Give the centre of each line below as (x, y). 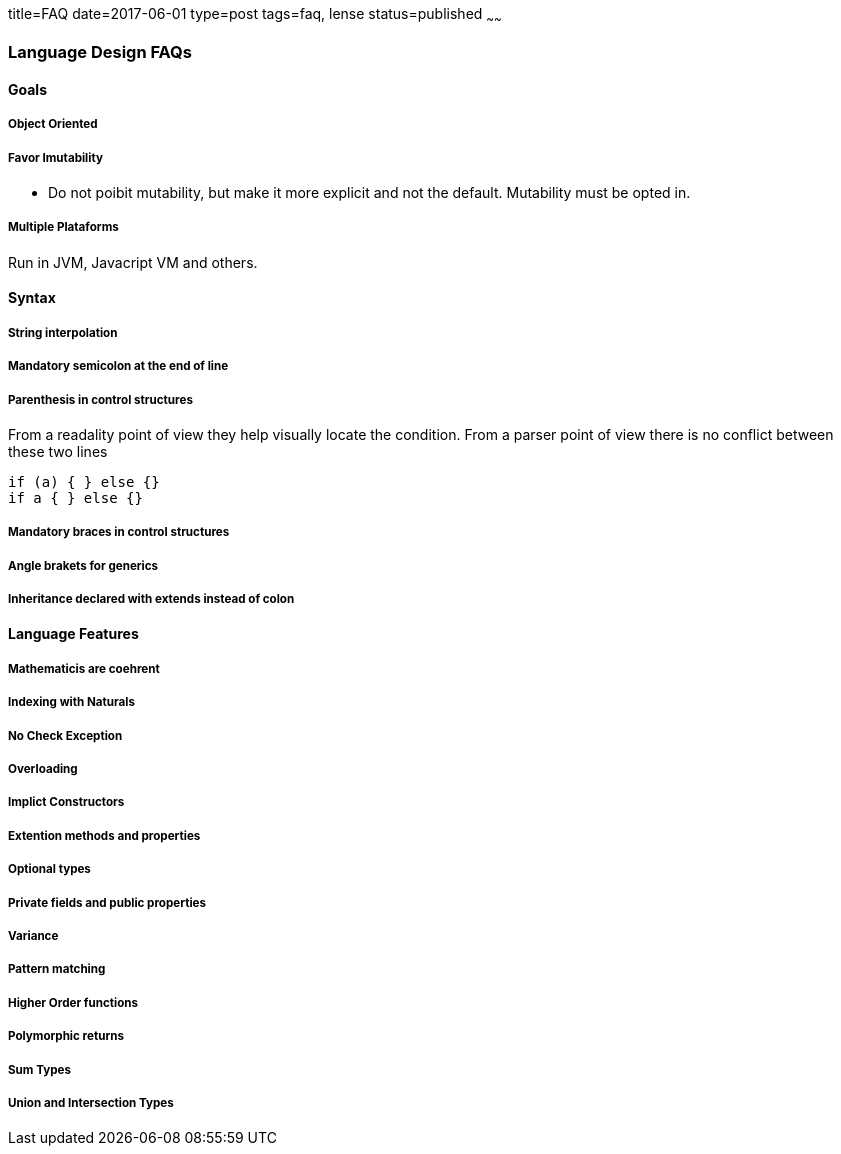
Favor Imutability (55, 157)
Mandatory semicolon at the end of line (118, 366)
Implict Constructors (66, 802)
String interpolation (63, 332)
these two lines (58, 451)
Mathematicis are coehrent (84, 668)
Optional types (49, 869)
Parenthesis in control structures (100, 399)
